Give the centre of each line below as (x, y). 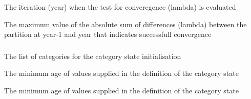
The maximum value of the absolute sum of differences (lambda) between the (126, 24)
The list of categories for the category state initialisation (93, 56)
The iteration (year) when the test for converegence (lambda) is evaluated (120, 7)
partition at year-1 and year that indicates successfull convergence (108, 34)
